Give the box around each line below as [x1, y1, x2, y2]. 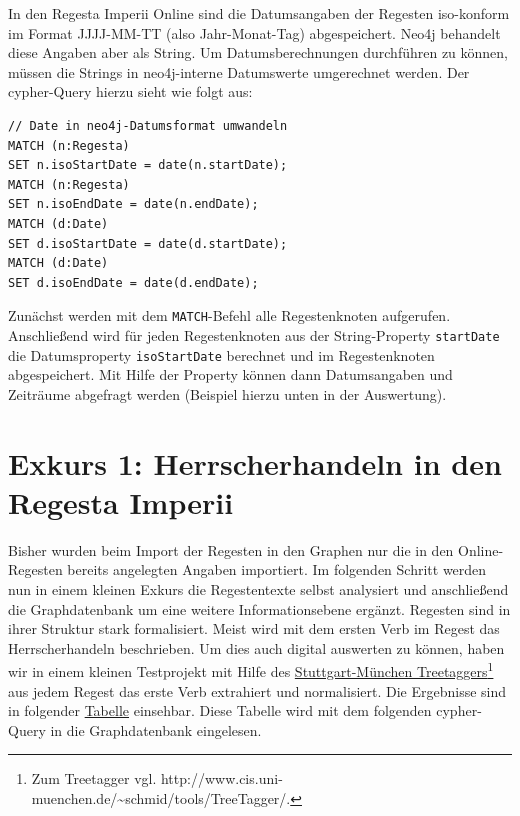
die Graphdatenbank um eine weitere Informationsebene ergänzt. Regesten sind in [8, 598, 511, 619]
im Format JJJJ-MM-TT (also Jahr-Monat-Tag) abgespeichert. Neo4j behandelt [8, 22, 501, 43]
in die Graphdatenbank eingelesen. [50, 719, 262, 740]
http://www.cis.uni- [160, 768, 283, 789]
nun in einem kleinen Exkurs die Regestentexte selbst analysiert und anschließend [8, 578, 509, 599]
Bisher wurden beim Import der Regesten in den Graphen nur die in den [8, 539, 454, 560]
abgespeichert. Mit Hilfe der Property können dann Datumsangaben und [8, 364, 453, 385]
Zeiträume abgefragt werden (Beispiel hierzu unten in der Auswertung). [8, 383, 447, 404]
